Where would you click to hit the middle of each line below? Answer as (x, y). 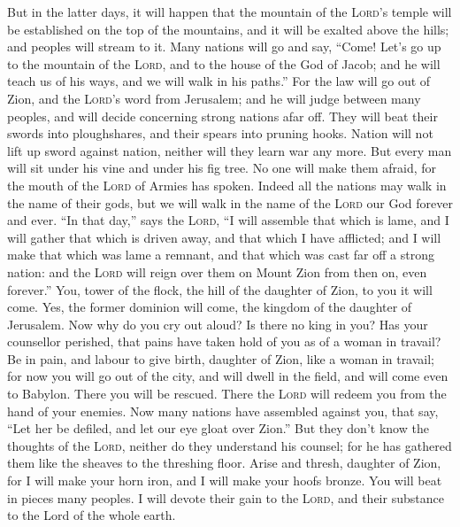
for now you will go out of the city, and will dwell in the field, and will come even (228, 376)
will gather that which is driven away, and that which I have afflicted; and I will (224, 237)
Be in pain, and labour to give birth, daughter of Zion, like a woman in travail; (221, 358)
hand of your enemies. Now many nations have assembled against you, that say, (223, 411)
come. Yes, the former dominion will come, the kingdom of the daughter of (210, 307)
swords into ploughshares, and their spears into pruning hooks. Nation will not (220, 133)
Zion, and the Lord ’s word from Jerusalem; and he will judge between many (214, 98)
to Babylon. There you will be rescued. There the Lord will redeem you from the (227, 394)
